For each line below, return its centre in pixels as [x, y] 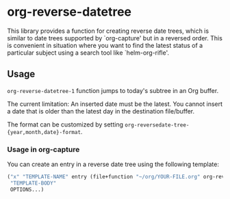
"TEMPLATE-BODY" [33, 183]
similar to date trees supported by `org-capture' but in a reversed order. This [115, 38]
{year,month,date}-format [44, 132]
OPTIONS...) [27, 189]
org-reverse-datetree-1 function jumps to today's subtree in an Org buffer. [113, 90]
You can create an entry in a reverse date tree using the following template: [113, 164]
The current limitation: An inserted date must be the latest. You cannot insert [115, 104]
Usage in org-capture [43, 149]
